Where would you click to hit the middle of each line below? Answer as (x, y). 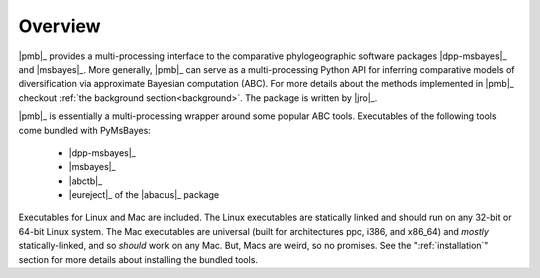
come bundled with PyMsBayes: (85, 130)
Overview (59, 26)
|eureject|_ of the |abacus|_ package (144, 195)
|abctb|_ (85, 181)
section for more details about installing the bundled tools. (138, 259)
